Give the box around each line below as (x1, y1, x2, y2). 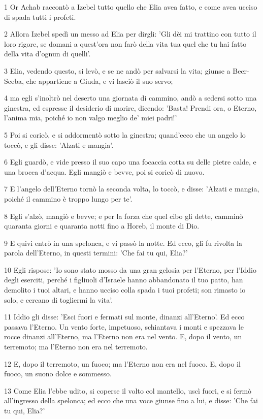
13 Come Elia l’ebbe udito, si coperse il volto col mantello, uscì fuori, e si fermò (4, 385, 252, 396)
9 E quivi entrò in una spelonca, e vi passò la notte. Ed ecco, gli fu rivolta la (4, 237, 242, 248)
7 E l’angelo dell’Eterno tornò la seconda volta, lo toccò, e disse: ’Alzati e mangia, (4, 183, 259, 194)
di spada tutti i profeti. (4, 11, 76, 22)
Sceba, (4, 75, 24, 86)
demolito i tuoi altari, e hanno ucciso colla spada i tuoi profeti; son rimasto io (4, 284, 246, 295)
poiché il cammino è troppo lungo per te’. (4, 193, 133, 204)
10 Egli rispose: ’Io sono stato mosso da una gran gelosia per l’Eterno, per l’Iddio (4, 264, 256, 275)
